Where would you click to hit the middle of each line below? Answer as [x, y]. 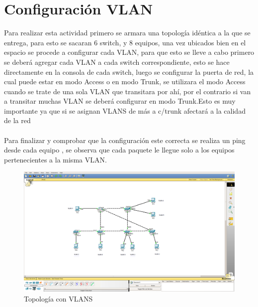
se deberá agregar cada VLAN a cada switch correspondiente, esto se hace [117, 62]
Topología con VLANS [58, 298]
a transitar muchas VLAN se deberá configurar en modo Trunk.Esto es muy [120, 101]
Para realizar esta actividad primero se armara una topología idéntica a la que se [127, 33]
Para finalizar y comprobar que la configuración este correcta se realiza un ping [125, 140]
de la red [17, 120]
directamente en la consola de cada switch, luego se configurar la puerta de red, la [129, 72]
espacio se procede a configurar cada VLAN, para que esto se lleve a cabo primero [129, 52]
